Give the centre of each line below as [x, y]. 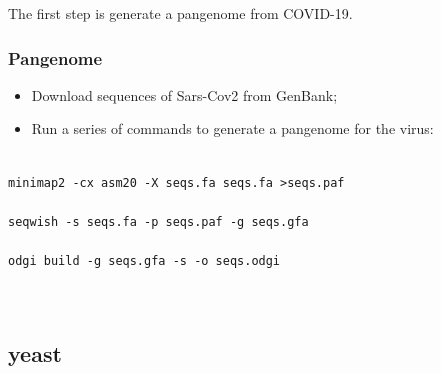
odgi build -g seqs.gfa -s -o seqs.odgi [144, 260]
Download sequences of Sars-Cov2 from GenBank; [184, 94]
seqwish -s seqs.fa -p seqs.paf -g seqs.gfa [158, 221]
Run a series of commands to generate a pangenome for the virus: [232, 128]
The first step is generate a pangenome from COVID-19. [180, 13]
